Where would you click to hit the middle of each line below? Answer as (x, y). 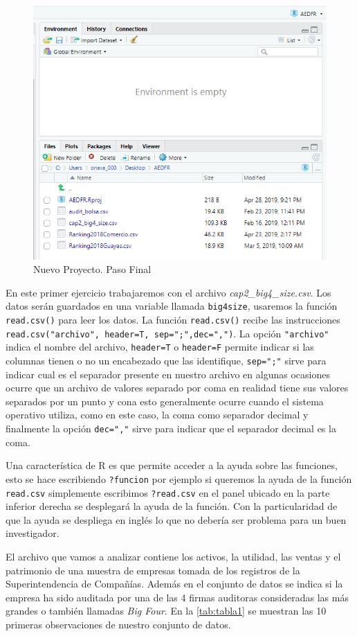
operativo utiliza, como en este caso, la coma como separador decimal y (157, 415)
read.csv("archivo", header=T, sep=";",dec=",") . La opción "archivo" (167, 333)
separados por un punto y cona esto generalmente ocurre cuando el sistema (165, 401)
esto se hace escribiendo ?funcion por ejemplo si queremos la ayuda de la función (179, 478)
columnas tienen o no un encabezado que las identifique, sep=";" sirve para (166, 360)
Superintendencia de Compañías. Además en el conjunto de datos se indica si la (174, 584)
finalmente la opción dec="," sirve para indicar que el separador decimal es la (171, 429)
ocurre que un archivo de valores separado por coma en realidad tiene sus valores (177, 388)
